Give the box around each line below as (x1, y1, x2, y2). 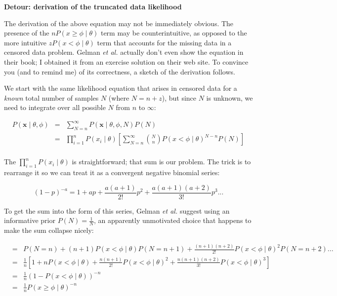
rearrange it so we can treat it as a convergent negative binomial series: (4, 167, 220, 178)
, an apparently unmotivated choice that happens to (93, 215, 252, 225)
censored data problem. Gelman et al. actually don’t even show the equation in (4, 47, 244, 57)
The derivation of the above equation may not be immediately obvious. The (4, 18, 234, 28)
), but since (162, 92, 197, 103)
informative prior (4, 215, 55, 225)
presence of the (4, 28, 49, 38)
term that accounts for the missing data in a (97, 37, 232, 47)
